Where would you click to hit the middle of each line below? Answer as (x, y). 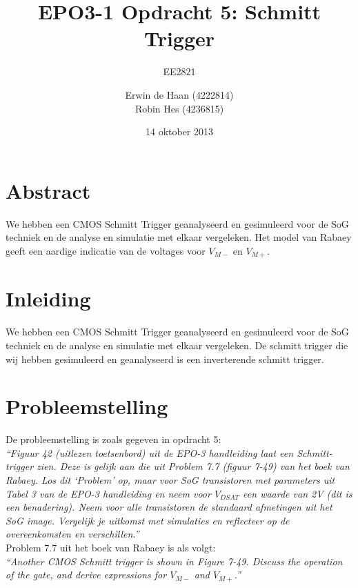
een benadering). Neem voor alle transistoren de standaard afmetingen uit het (169, 507)
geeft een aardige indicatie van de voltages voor (106, 250)
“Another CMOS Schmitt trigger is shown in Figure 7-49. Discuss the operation (174, 561)
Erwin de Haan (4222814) (179, 94)
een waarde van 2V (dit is (298, 493)
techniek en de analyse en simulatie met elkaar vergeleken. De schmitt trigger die (177, 345)
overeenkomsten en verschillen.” (72, 534)
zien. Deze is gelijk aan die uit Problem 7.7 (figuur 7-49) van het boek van (193, 466)
